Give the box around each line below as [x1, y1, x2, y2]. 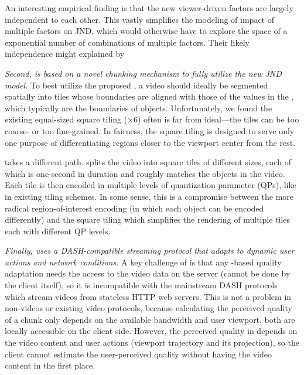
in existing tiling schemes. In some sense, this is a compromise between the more [5, 190, 293, 202]
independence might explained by [5, 47, 125, 60]
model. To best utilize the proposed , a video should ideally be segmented [5, 79, 268, 91]
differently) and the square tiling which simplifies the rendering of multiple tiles [5, 213, 290, 226]
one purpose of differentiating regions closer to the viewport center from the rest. [5, 136, 296, 148]
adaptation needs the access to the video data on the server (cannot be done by [5, 267, 291, 279]
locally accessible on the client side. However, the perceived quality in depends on [5, 325, 298, 337]
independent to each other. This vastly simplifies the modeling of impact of [5, 13, 275, 25]
